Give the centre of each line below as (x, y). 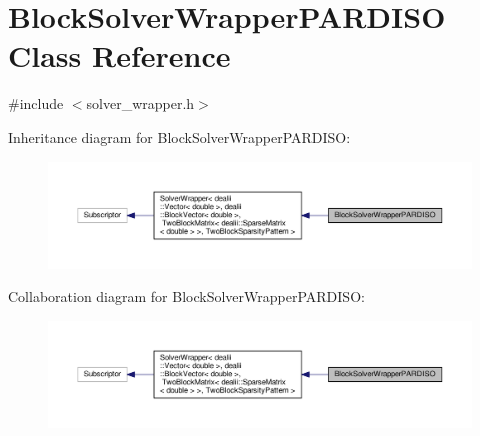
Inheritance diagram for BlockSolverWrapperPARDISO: (179, 136)
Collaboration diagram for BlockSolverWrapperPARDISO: (186, 296)
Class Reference (119, 55)
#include (36, 103)
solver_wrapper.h (140, 103)
